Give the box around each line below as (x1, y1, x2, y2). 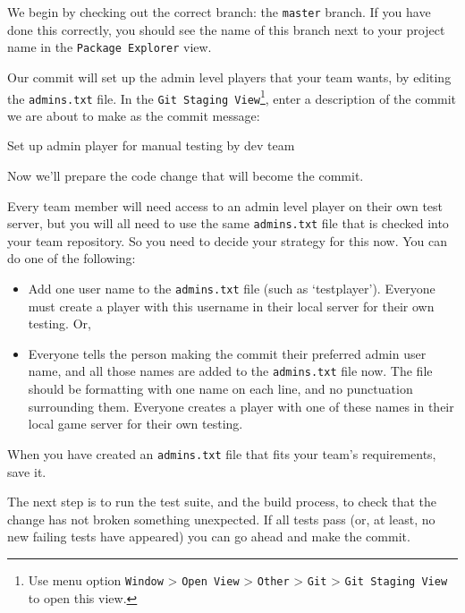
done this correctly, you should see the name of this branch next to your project (7, 20, 445, 38)
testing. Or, (28, 314, 91, 333)
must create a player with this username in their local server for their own (28, 296, 435, 315)
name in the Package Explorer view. (7, 38, 212, 56)
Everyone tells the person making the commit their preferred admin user (28, 344, 427, 362)
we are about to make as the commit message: (7, 106, 260, 124)
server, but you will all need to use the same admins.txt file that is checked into (7, 214, 449, 233)
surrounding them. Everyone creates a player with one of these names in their (28, 396, 454, 415)
